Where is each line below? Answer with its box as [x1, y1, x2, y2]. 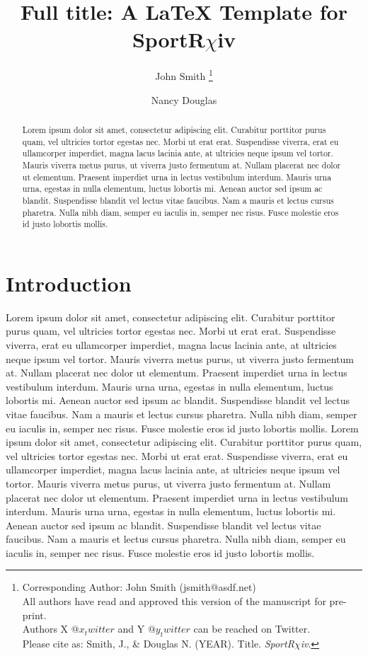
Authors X [22, 621, 69, 636]
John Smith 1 [155, 67, 213, 83]
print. [22, 607, 47, 622]
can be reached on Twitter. [193, 621, 311, 636]
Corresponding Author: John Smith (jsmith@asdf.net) [22, 580, 256, 594]
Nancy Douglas [151, 92, 217, 107]
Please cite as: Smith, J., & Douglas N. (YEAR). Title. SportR [22, 636, 294, 651]
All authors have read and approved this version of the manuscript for [22, 594, 326, 609]
